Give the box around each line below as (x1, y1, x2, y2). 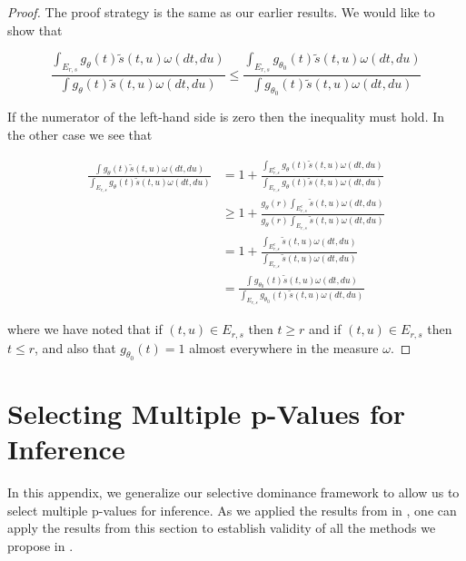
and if (309, 320, 342, 339)
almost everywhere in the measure (189, 338, 379, 357)
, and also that (35, 338, 116, 357)
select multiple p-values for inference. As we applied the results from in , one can (7, 500, 457, 519)
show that (7, 20, 63, 39)
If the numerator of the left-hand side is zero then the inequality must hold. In (7, 107, 445, 126)
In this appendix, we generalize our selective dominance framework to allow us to (7, 483, 460, 502)
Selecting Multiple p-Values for (7, 395, 406, 431)
